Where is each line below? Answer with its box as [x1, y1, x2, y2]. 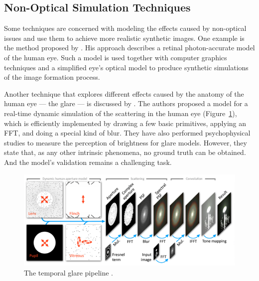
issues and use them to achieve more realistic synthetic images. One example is [4, 32, 245, 43]
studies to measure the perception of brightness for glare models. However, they [4, 137, 247, 147]
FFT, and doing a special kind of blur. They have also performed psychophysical [4, 128, 251, 138]
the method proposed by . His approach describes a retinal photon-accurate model [4, 42, 255, 53]
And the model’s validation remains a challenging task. [4, 156, 172, 167]
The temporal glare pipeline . [24, 267, 113, 278]
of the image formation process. [4, 72, 100, 82]
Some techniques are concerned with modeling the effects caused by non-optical [4, 23, 247, 33]
